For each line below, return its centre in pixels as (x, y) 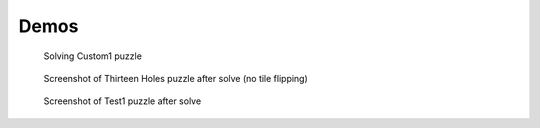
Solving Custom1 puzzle (92, 56)
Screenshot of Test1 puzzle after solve (122, 101)
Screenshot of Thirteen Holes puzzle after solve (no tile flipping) (176, 78)
